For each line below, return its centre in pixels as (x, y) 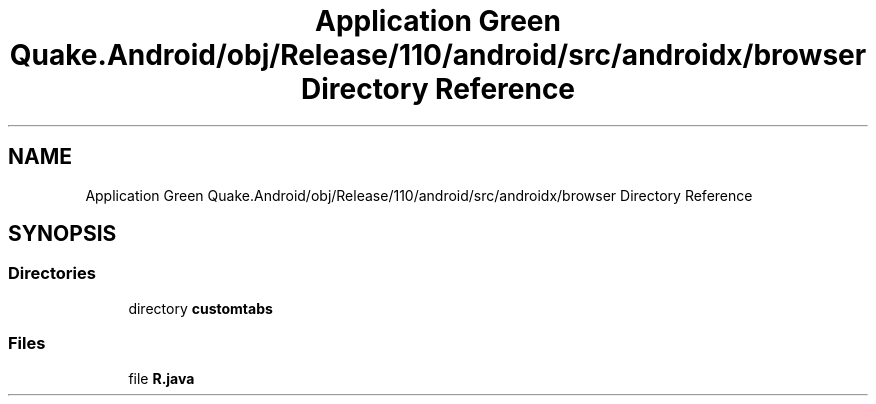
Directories (52, 273)
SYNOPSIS (62, 234)
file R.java (161, 378)
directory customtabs (200, 308)
